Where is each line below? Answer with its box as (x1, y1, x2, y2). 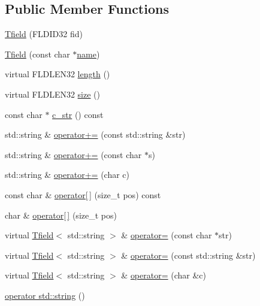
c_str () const (52, 108, 104, 120)
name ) (77, 47, 100, 60)
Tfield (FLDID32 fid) (5, 28, 83, 40)
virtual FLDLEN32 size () (5, 87, 100, 100)
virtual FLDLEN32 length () (5, 68, 110, 80)
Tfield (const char (5, 47, 70, 60)
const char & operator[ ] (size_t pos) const (5, 188, 161, 201)
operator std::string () (5, 289, 85, 301)
